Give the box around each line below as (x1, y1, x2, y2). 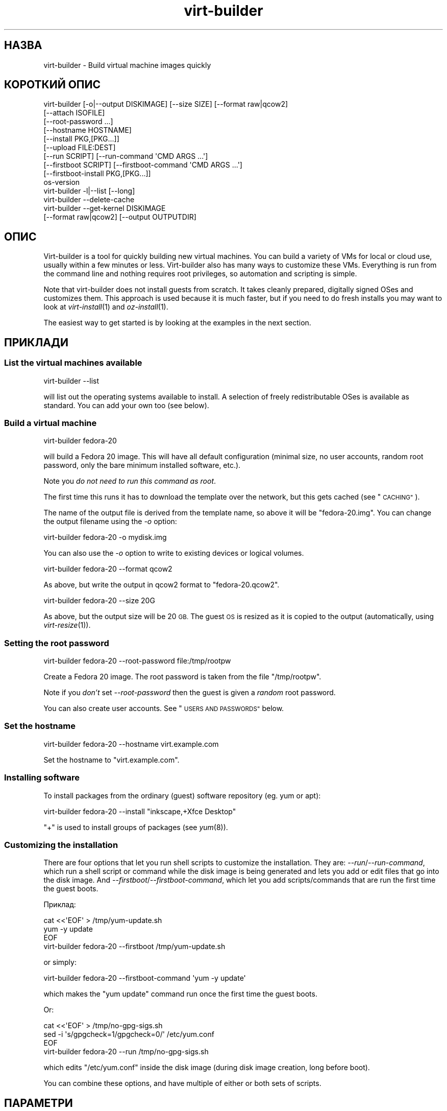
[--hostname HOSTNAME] (43, 126, 132, 135)
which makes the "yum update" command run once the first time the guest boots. (43, 989, 317, 999)
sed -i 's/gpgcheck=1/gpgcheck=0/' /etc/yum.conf (43, 1030, 214, 1039)
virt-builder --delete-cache (43, 195, 135, 204)
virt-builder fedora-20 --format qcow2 (43, 564, 172, 574)
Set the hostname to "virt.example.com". (43, 755, 180, 764)
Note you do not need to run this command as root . (43, 477, 216, 486)
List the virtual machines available (4, 358, 142, 368)
